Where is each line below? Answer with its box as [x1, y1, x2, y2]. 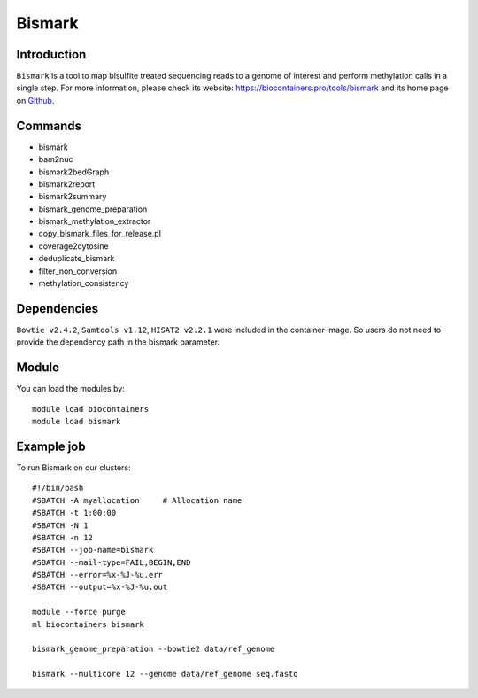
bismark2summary [38, 191, 107, 202]
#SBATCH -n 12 [32, 532, 93, 542]
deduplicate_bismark [38, 253, 115, 264]
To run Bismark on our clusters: [16, 461, 132, 473]
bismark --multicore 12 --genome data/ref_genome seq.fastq [32, 669, 298, 679]
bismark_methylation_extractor [38, 216, 151, 227]
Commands [16, 118, 82, 133]
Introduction [16, 47, 87, 62]
